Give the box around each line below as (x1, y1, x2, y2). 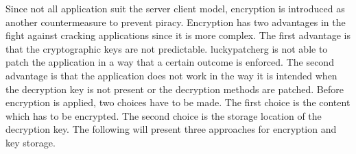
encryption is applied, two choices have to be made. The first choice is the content (5, 95, 351, 110)
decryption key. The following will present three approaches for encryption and (5, 122, 337, 136)
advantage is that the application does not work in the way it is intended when (5, 68, 337, 82)
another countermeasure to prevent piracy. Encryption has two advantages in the (5, 14, 346, 29)
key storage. (5, 135, 56, 149)
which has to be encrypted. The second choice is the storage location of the (5, 108, 322, 123)
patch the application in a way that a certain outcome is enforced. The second (5, 55, 334, 69)
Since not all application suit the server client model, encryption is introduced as (5, 1, 345, 15)
